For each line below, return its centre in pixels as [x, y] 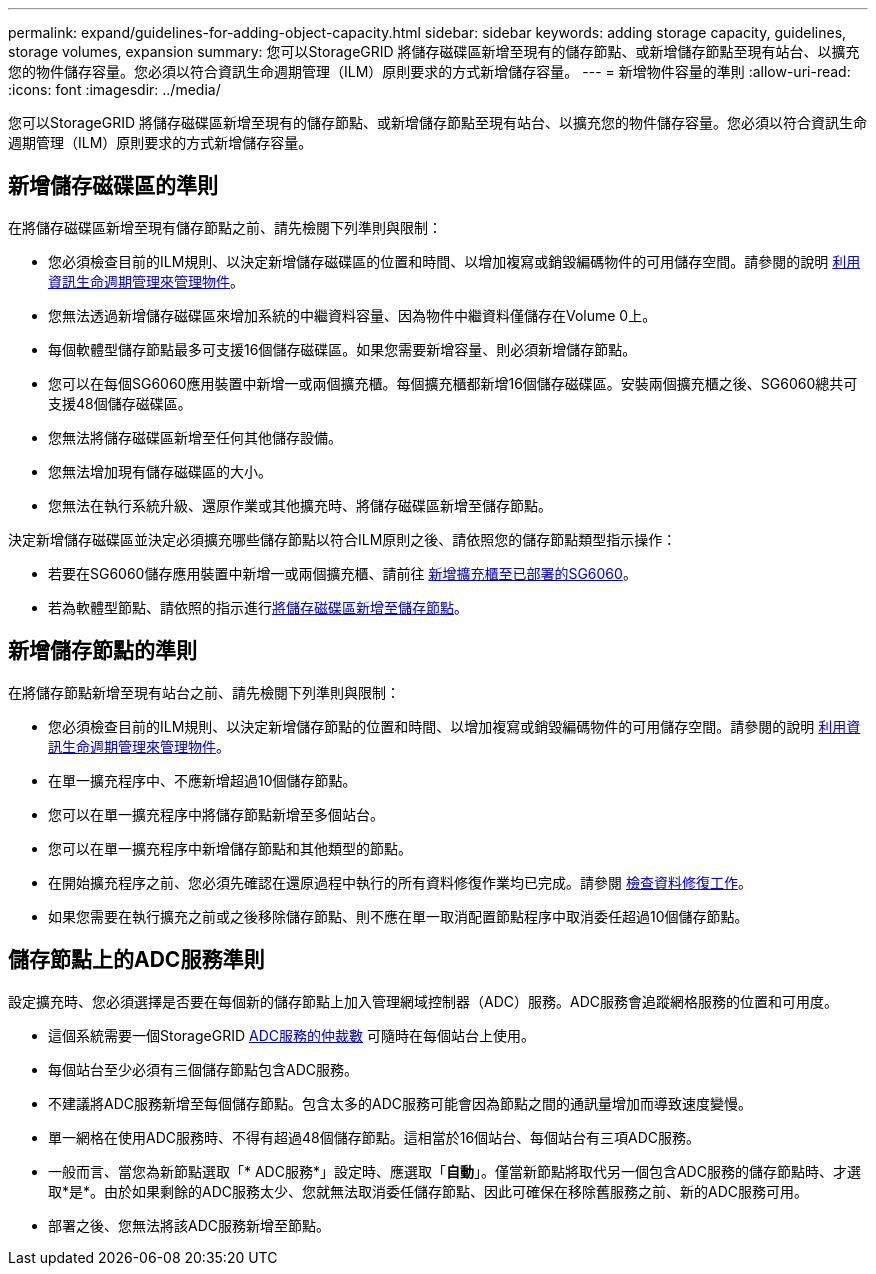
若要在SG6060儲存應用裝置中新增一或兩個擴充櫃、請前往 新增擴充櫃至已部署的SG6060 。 [342, 573]
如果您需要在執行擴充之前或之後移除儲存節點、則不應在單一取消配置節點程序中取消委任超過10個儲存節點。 [398, 916]
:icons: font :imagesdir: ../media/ [114, 89]
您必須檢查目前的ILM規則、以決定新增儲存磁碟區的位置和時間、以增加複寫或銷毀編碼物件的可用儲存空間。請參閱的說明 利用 [454, 261]
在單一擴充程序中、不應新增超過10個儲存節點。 [202, 780]
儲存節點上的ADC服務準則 [136, 960]
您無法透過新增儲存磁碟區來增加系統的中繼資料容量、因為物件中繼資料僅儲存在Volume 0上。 [352, 315]
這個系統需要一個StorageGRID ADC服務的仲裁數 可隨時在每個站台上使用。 [291, 1035]
